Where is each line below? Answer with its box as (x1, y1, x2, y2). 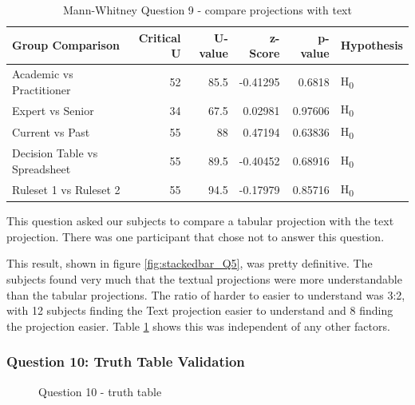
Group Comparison (12, 37, 120, 54)
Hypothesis (340, 37, 403, 54)
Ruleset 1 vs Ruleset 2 (12, 181, 121, 197)
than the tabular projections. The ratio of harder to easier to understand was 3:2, (6, 286, 405, 303)
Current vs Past (12, 124, 90, 141)
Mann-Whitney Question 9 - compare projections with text (63, 2, 352, 18)
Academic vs (12, 66, 73, 82)
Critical (138, 29, 181, 46)
